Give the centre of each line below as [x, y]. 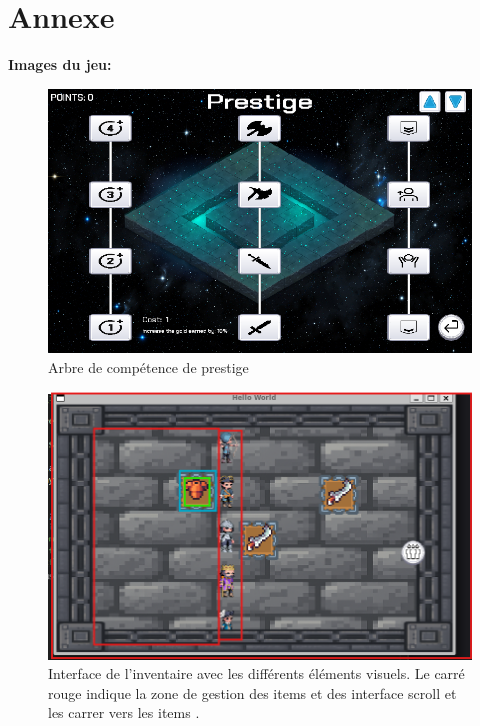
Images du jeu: [60, 64]
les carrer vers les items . [124, 712]
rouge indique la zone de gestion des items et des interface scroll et [252, 692]
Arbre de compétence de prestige [148, 367]
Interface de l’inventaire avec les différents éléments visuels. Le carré [256, 673]
